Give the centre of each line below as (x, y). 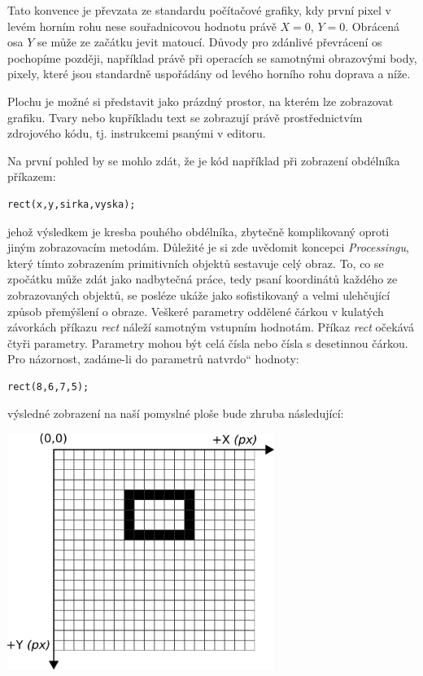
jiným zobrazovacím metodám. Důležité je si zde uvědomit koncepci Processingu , (208, 247)
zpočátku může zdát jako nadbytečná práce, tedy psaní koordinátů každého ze (203, 279)
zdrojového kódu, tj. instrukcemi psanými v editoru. (137, 133)
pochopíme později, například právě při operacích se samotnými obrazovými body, (212, 57)
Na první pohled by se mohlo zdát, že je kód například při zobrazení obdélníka (204, 160)
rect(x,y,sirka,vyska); (72, 204)
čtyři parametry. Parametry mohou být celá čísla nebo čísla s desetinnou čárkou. (208, 342)
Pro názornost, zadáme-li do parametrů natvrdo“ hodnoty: (153, 359)
